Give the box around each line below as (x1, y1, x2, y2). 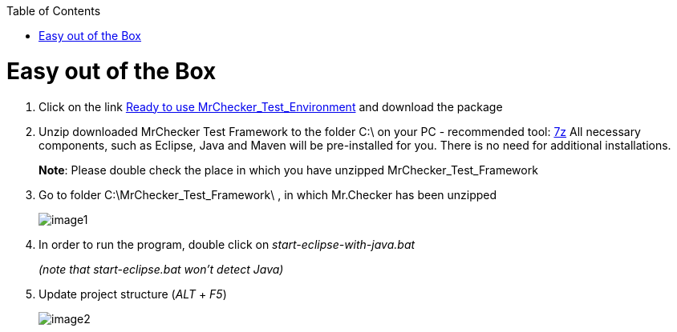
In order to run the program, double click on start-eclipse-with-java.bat (39, 237, 416, 251)
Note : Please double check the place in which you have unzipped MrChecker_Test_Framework (39, 162, 538, 177)
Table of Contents (6, 4, 101, 18)
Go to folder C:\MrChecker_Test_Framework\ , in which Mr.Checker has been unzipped (39, 187, 497, 202)
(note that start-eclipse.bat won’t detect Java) (39, 262, 284, 276)
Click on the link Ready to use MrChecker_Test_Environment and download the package (39, 99, 503, 114)
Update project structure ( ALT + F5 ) (39, 286, 227, 301)
